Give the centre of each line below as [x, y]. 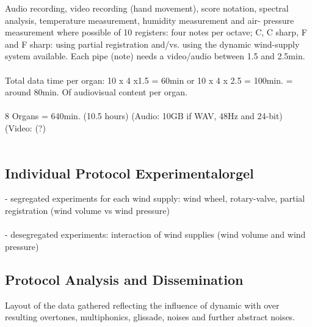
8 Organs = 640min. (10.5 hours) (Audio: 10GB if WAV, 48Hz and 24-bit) [144, 116]
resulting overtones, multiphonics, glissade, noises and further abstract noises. [150, 317]
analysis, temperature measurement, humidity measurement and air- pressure [150, 20]
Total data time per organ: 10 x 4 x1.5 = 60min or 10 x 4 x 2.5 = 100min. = [149, 80]
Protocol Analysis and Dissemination [124, 279]
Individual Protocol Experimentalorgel [129, 173]
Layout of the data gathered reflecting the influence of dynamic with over [142, 305]
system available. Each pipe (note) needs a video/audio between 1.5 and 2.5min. [155, 56]
